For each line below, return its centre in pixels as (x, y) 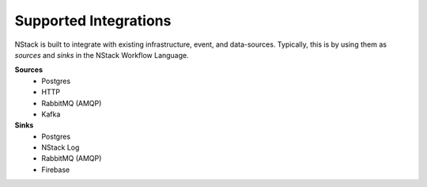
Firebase (56, 170)
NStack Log (60, 147)
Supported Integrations (93, 21)
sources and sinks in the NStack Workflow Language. (102, 55)
